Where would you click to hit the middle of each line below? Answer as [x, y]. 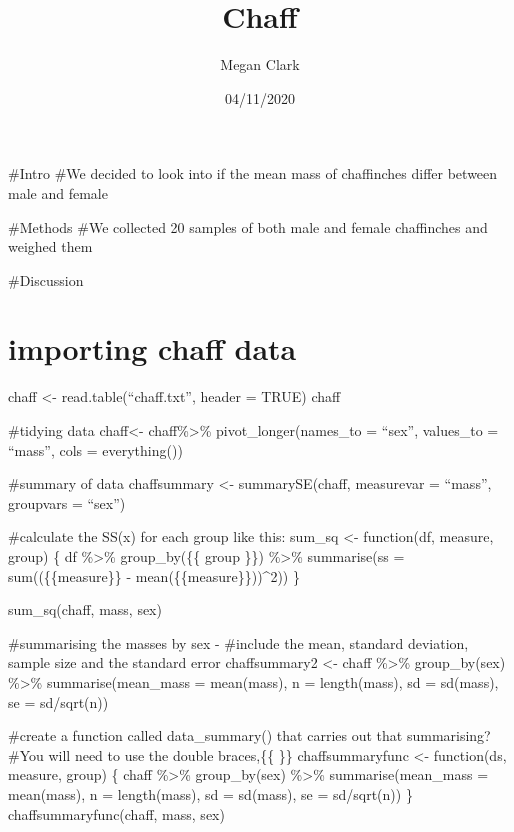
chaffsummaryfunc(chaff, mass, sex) [116, 813]
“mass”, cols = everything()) [95, 449]
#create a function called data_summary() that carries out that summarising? [249, 735]
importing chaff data [152, 348]
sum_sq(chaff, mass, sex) [85, 609]
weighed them [50, 246]
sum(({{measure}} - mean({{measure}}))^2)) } [154, 575]
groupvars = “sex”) [67, 502]
